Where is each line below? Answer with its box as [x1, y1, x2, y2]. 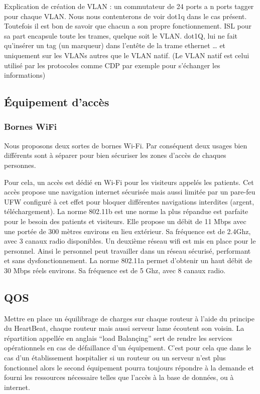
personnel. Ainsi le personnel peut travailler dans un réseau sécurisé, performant [4, 245, 251, 256]
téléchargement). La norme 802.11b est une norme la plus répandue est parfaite [4, 206, 248, 217]
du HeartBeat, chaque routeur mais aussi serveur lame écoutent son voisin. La [4, 323, 244, 333]
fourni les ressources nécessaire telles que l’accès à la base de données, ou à [4, 372, 234, 382]
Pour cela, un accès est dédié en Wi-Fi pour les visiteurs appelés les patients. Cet [4, 176, 254, 187]
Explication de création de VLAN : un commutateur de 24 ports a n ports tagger [4, 1, 254, 11]
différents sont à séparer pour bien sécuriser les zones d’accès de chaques [4, 150, 226, 160]
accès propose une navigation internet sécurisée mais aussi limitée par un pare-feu [4, 186, 255, 197]
